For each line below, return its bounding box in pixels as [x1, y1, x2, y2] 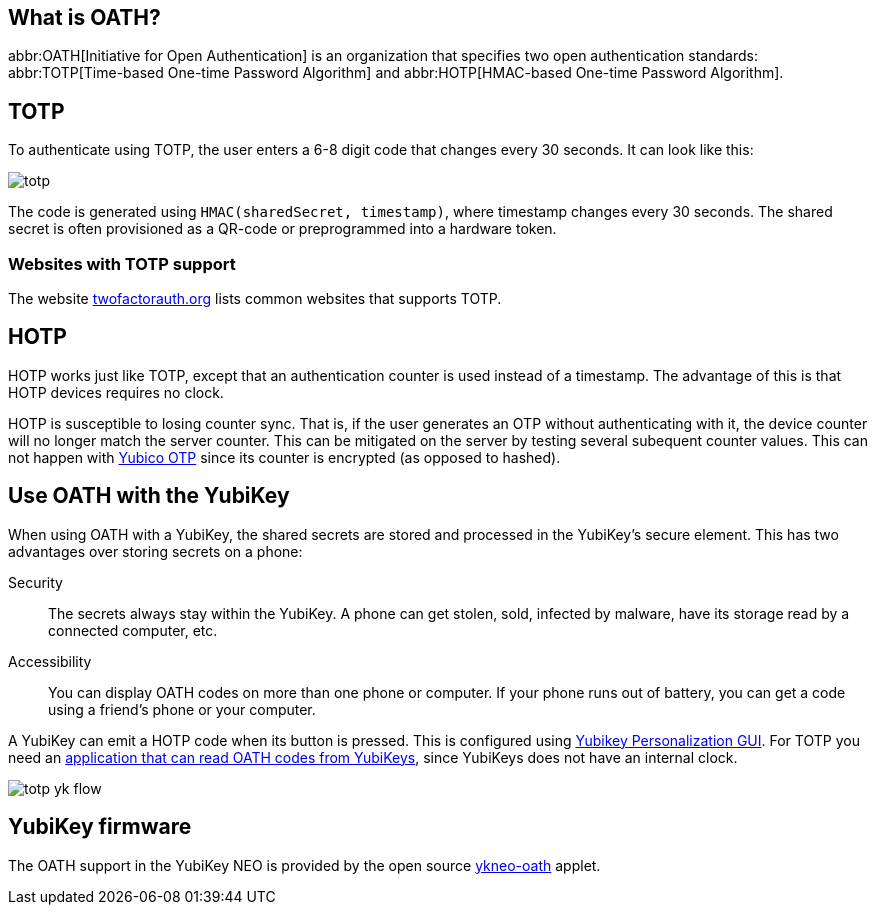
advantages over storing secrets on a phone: [8, 542, 303, 560]
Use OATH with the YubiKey [8, 483, 290, 509]
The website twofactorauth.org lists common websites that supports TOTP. [8, 290, 502, 308]
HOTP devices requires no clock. [8, 383, 224, 401]
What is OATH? [8, 5, 161, 30]
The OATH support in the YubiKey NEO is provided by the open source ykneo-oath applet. [8, 856, 601, 874]
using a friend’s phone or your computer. [48, 700, 316, 718]
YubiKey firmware [8, 814, 192, 840]
